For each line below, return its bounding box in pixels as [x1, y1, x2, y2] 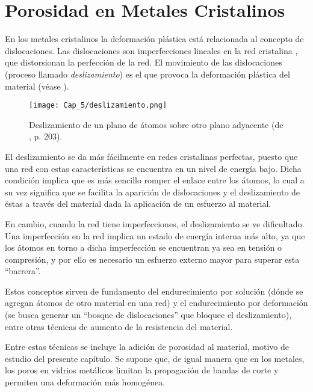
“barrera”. [5, 265, 41, 277]
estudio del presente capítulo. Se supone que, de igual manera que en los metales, [5, 352, 305, 364]
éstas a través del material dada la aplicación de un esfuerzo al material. [5, 197, 271, 210]
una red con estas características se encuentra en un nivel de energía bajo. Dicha [5, 162, 302, 174]
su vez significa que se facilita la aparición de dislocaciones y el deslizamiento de [5, 185, 300, 198]
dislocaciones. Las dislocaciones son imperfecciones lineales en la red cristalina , [5, 44, 298, 57]
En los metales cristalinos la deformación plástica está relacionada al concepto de [5, 32, 304, 45]
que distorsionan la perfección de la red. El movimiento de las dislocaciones [5, 56, 282, 69]
